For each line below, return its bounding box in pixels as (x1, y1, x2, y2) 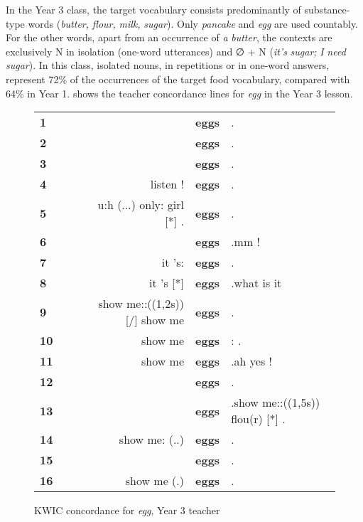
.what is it (231, 275, 282, 292)
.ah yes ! (231, 353, 272, 370)
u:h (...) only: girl (97, 196, 185, 213)
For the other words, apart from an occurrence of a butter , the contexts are (6, 30, 332, 45)
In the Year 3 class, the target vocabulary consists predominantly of (6, 2, 301, 16)
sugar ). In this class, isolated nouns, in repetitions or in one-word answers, (6, 58, 330, 73)
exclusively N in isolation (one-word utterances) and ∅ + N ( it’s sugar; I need (6, 43, 346, 58)
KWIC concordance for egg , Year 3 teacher (34, 503, 220, 518)
